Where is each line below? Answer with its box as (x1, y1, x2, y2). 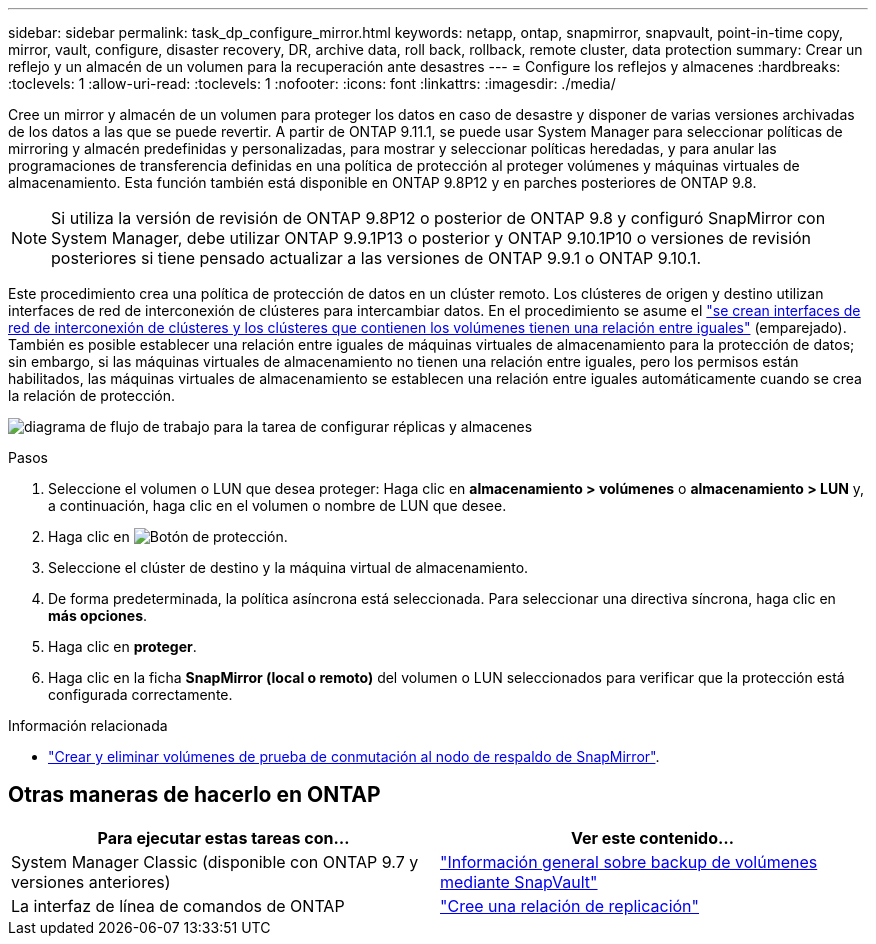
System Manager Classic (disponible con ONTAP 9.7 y (11, 851, 419, 872)
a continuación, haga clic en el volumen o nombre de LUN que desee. (48, 497, 507, 514)
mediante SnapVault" (440, 871, 598, 892)
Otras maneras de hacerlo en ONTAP (8, 782, 381, 808)
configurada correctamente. (48, 686, 233, 703)
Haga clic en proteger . (48, 638, 197, 655)
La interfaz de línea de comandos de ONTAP (11, 895, 345, 916)
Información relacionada (8, 717, 168, 734)
